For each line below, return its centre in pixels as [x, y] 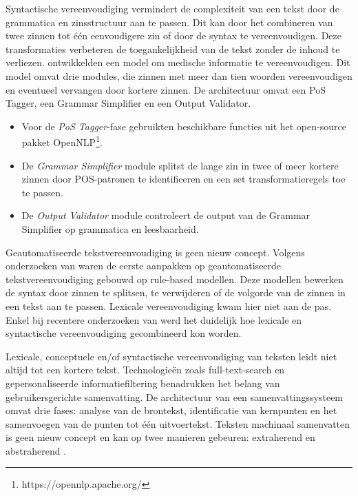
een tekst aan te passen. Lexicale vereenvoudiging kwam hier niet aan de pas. [169, 306]
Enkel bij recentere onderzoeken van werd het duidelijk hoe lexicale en [154, 319]
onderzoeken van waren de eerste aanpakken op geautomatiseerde [144, 266]
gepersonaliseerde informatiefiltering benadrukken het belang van [143, 383]
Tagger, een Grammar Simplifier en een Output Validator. [128, 103]
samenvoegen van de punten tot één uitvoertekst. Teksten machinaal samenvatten [178, 423]
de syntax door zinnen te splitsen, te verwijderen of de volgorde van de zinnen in [176, 292]
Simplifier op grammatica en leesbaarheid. [110, 228]
